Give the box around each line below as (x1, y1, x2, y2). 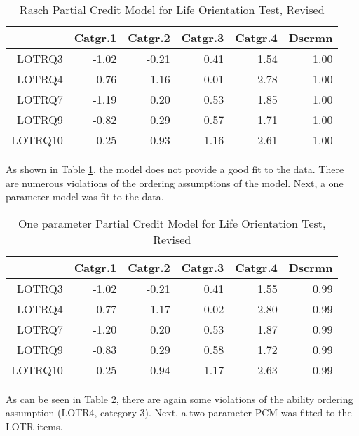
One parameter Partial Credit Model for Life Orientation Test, (18, 214, 326, 231)
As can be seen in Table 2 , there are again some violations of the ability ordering (6, 391, 353, 406)
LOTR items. (6, 418, 63, 433)
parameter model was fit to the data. (6, 189, 164, 204)
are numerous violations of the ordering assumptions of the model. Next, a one (6, 175, 344, 190)
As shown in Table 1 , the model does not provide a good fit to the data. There (6, 162, 344, 176)
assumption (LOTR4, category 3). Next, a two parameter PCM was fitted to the (6, 405, 352, 420)
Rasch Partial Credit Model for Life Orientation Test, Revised (19, 1, 325, 18)
